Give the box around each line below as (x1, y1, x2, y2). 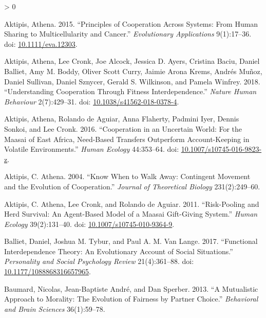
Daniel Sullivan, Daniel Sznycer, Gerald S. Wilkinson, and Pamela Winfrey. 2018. (4, 76, 260, 86)
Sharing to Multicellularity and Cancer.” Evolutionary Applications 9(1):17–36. (4, 28, 252, 39)
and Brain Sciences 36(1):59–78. (4, 303, 105, 314)
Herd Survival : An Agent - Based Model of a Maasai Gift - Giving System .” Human (4, 208, 258, 219)
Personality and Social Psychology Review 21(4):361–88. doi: (4, 256, 194, 267)
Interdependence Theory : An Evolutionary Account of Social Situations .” (4, 245, 233, 256)
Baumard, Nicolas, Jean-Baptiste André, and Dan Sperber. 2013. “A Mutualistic (4, 283, 258, 294)
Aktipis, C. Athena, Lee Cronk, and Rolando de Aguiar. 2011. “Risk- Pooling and (4, 198, 259, 209)
